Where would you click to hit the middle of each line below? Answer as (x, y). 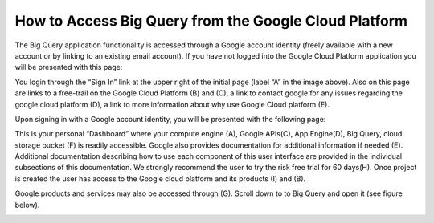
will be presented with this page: (69, 67)
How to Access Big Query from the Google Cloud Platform (211, 21)
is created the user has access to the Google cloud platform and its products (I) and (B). (160, 178)
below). (27, 205)
